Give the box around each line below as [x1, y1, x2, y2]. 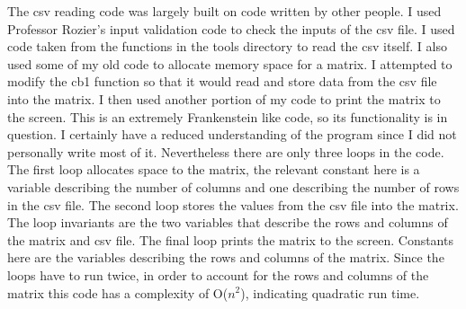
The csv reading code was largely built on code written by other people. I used [7, 2, 442, 20]
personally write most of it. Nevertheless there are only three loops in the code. [7, 142, 444, 161]
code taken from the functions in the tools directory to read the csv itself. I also [7, 37, 447, 56]
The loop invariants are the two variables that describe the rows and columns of [7, 213, 448, 232]
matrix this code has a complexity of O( [7, 283, 229, 302]
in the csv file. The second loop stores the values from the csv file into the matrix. [7, 195, 459, 214]
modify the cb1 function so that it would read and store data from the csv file [7, 72, 437, 91]
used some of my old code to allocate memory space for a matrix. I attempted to [7, 54, 453, 73]
